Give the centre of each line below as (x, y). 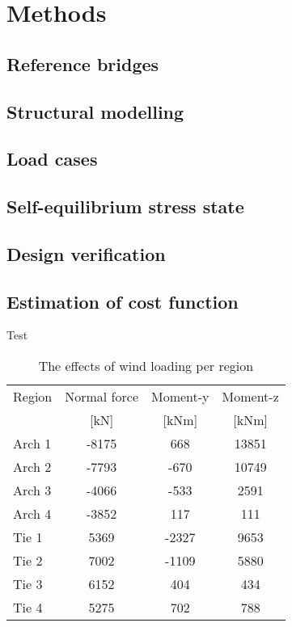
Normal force (102, 397)
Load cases (52, 159)
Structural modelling (95, 111)
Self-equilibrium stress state (125, 206)
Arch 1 (32, 444)
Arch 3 (32, 490)
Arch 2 (32, 467)
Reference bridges (83, 63)
